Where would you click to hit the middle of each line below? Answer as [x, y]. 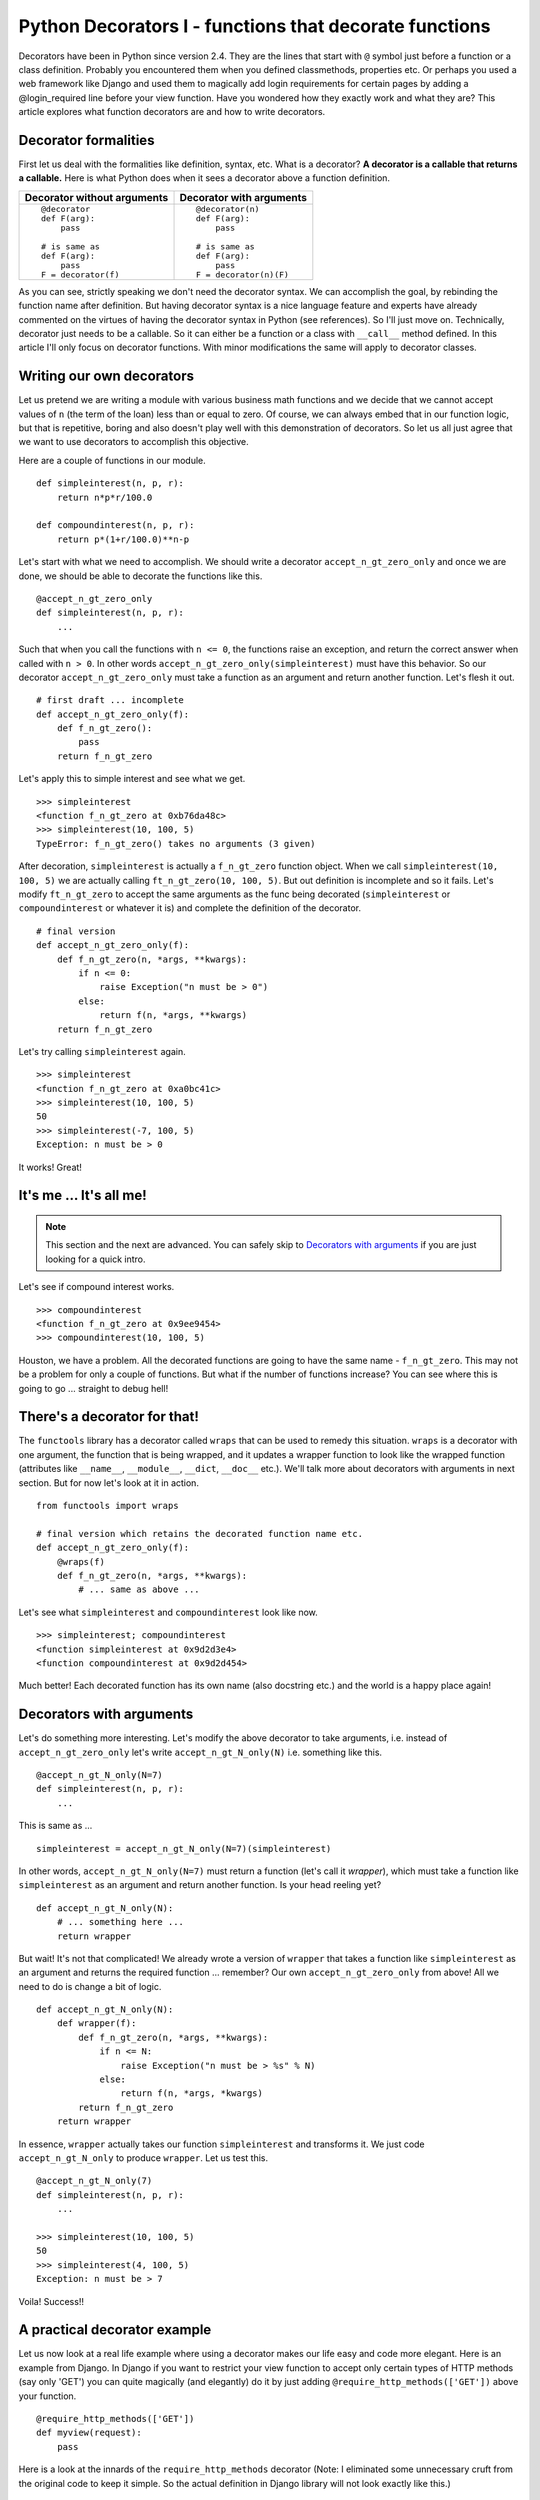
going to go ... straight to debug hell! [93, 1388]
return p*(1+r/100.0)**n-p [123, 539]
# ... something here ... [120, 1922]
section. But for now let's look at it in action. [109, 1482]
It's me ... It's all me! [82, 1195]
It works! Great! [50, 1167]
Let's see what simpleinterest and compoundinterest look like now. [168, 1612]
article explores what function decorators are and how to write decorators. [172, 112]
